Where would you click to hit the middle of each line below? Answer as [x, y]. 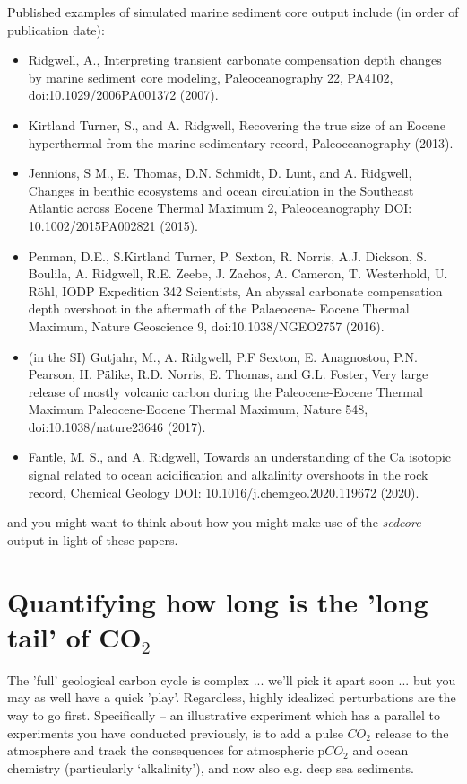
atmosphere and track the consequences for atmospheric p [166, 750]
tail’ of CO [74, 636]
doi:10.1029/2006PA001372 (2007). [123, 95]
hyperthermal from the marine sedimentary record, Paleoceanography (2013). [241, 142]
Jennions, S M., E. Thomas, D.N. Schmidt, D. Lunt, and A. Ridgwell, [220, 173]
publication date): [56, 29]
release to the [412, 732]
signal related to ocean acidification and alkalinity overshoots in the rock [228, 475]
